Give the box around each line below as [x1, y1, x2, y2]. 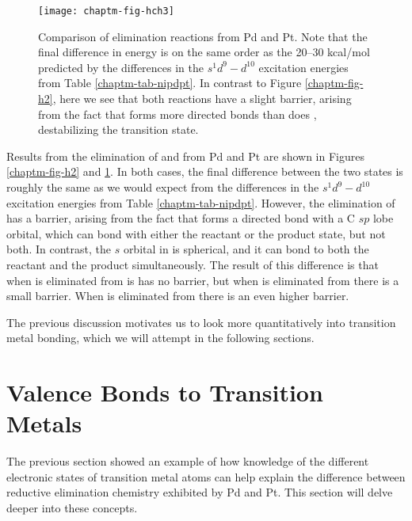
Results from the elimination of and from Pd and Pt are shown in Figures [6, 147, 364, 164]
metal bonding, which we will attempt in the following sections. [6, 329, 315, 346]
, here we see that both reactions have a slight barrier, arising [52, 90, 352, 107]
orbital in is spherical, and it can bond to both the [123, 241, 369, 257]
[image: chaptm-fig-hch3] [38, 6, 174, 17]
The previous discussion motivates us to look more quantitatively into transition [6, 314, 396, 330]
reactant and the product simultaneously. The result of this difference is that [6, 256, 379, 272]
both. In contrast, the [6, 241, 111, 257]
